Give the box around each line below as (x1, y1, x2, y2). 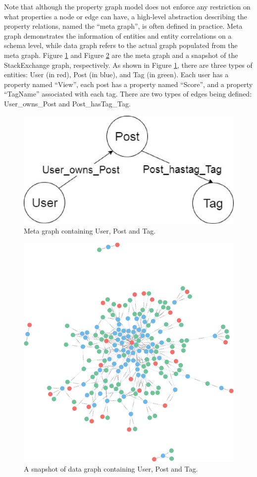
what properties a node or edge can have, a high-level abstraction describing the (4, 11, 247, 21)
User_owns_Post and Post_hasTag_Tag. (4, 98, 131, 108)
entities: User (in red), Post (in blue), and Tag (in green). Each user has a (4, 69, 229, 80)
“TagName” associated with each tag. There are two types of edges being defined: (4, 89, 252, 99)
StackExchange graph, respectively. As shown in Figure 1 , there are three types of (4, 59, 253, 70)
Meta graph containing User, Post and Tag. (24, 225, 156, 236)
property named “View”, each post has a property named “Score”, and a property (4, 79, 253, 89)
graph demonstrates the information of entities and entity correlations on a (4, 30, 232, 41)
